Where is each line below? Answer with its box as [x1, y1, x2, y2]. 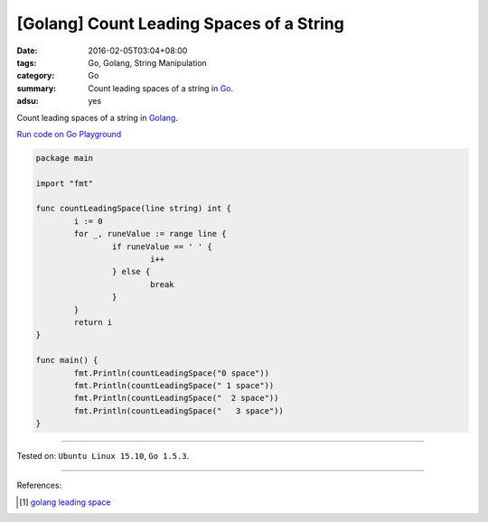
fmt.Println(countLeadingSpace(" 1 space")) [73, 380, 275, 390]
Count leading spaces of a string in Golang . [16, 112, 178, 123]
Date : [16, 45, 38, 56]
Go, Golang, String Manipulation [88, 57, 207, 68]
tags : [16, 57, 37, 68]
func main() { [35, 355, 99, 366]
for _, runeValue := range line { [73, 228, 227, 239]
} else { [111, 266, 151, 277]
